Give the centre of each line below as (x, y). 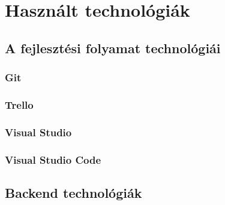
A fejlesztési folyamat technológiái (113, 48)
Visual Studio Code (53, 159)
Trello (19, 104)
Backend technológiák (73, 192)
